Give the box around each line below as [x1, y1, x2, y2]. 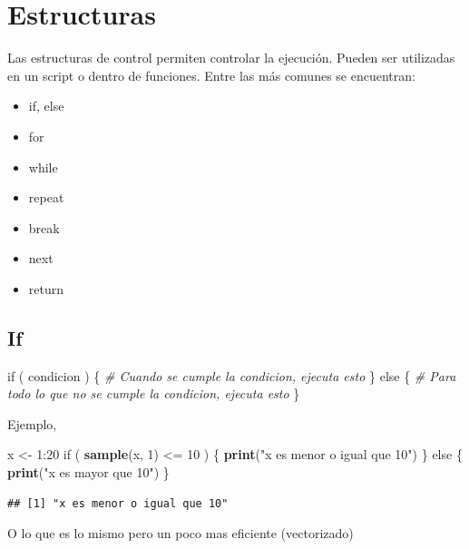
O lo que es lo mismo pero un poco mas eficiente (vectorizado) [7, 524, 354, 543]
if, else [28, 96, 64, 115]
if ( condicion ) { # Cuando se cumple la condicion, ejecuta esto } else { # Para [7, 366, 456, 385]
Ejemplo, [7, 414, 57, 433]
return [28, 279, 64, 298]
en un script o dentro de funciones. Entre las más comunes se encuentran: [7, 65, 415, 84]
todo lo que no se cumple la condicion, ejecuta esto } [7, 384, 300, 403]
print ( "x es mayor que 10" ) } [7, 463, 170, 482]
